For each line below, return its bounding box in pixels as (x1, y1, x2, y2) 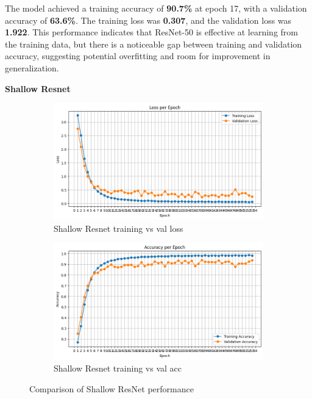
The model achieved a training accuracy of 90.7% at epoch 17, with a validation (5, 2, 307, 14)
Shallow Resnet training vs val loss (54, 221, 183, 234)
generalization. (5, 61, 59, 74)
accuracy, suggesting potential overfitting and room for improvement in (5, 49, 271, 62)
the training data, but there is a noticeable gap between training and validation (5, 37, 302, 50)
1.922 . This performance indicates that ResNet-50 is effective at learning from (5, 26, 299, 38)
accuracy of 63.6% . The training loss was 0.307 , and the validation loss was (5, 13, 292, 26)
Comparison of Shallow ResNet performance (29, 382, 194, 395)
